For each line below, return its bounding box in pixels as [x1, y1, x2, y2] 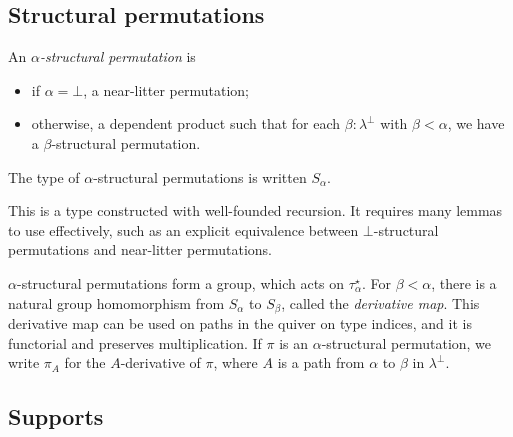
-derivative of [120, 352, 201, 373]
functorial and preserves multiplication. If [8, 332, 262, 353]
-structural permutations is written [93, 166, 307, 187]
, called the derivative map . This [281, 292, 480, 313]
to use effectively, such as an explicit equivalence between [8, 219, 359, 240]
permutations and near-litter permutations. [8, 239, 273, 260]
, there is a [431, 272, 497, 293]
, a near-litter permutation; [83, 79, 249, 100]
